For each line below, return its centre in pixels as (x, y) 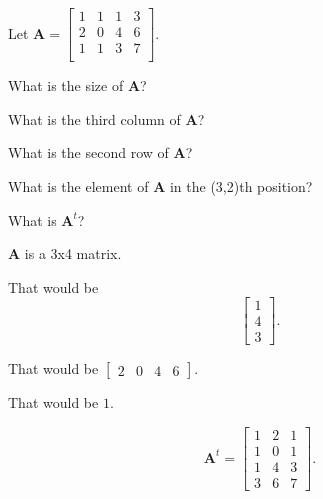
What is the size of (66, 85)
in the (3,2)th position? (241, 185)
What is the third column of (94, 118)
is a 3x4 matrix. (73, 253)
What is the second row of (88, 152)
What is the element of (78, 185)
